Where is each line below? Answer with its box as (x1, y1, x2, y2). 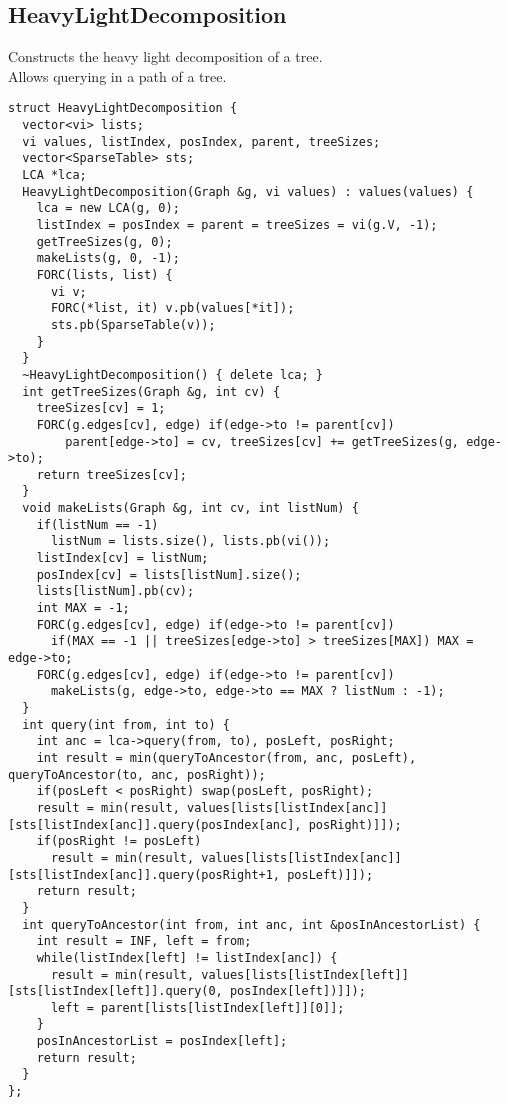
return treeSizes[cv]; (36, 467, 187, 482)
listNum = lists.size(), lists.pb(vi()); (50, 534, 331, 549)
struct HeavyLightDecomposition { (8, 101, 238, 116)
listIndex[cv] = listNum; (36, 551, 209, 566)
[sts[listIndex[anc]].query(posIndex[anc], (8, 817, 302, 832)
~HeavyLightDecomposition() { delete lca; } (22, 367, 323, 382)
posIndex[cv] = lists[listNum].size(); (36, 567, 302, 582)
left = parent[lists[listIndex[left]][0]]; (50, 1000, 345, 1015)
